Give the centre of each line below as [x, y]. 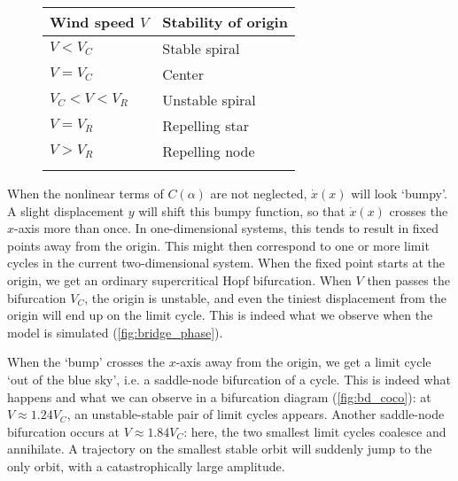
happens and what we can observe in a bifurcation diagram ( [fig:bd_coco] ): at [219, 396]
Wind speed [92, 22]
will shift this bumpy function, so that [242, 210]
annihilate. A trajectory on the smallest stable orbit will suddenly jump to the [220, 449]
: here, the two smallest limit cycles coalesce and [315, 431]
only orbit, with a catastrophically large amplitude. [146, 465]
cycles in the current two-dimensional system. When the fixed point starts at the [226, 263]
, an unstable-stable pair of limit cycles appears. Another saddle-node [256, 414]
